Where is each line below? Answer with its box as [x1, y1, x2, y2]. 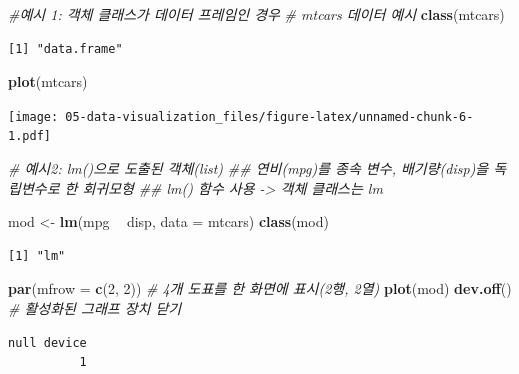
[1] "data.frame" [8, 41, 123, 56]
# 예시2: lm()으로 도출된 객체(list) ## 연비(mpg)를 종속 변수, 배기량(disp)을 [8, 158, 489, 179]
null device [8, 335, 87, 350]
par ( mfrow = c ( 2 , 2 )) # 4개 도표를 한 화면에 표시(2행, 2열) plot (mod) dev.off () [8, 278, 512, 299]
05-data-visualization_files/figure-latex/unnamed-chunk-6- [65, 109, 474, 124]
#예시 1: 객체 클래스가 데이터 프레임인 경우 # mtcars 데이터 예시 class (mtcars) [8, 4, 505, 24]
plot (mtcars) [8, 71, 88, 92]
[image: [8, 109, 59, 124]
